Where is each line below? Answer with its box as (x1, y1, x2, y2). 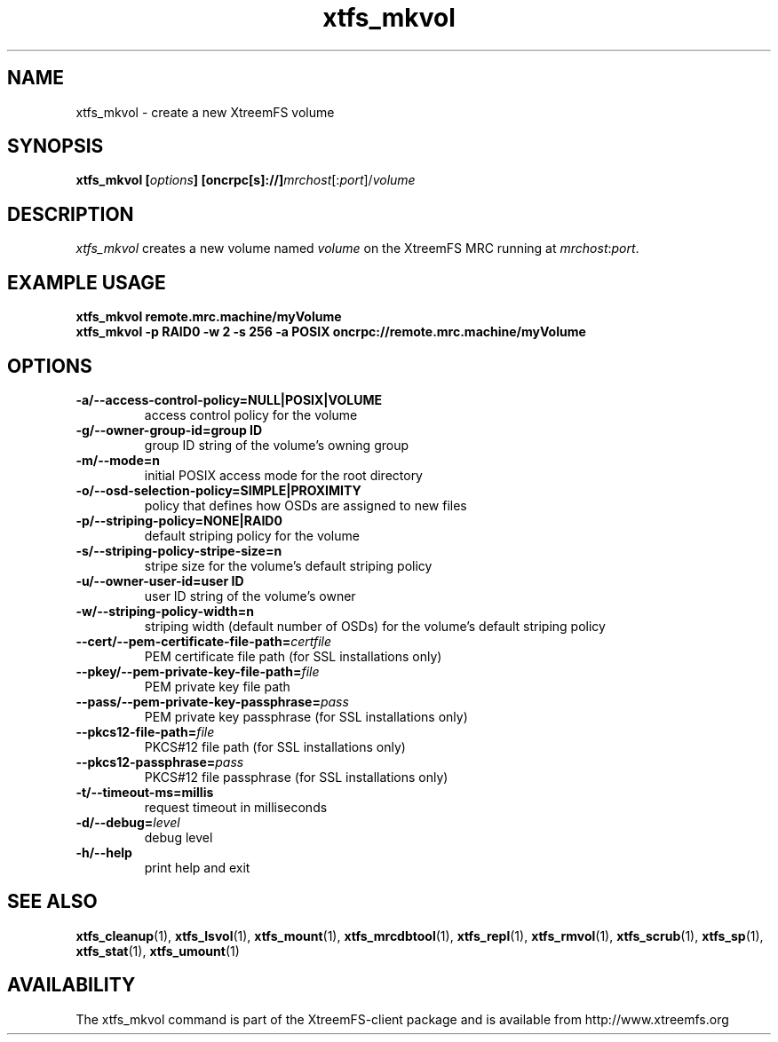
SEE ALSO (7, 890, 98, 913)
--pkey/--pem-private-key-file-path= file (75, 663, 320, 679)
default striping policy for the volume (144, 527, 360, 543)
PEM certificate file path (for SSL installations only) (144, 648, 442, 664)
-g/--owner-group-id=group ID (75, 422, 263, 438)
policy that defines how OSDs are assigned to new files (144, 497, 467, 513)
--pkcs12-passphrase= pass (75, 754, 244, 770)
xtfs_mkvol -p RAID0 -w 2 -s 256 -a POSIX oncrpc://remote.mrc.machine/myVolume (75, 324, 586, 340)
